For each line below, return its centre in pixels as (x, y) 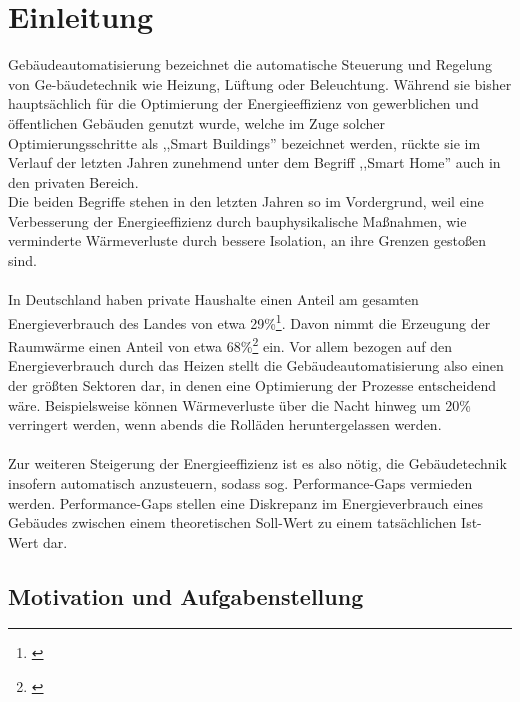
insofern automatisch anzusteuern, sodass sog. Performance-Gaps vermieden (240, 482)
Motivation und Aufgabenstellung (186, 595)
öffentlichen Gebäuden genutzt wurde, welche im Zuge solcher (197, 122)
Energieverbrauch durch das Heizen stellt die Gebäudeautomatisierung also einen (256, 365)
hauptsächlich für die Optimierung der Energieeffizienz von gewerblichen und (243, 103)
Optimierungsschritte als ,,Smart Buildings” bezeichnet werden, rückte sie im (244, 142)
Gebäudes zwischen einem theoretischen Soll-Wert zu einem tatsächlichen (232, 522)
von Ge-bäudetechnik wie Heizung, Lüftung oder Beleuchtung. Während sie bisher (260, 83)
